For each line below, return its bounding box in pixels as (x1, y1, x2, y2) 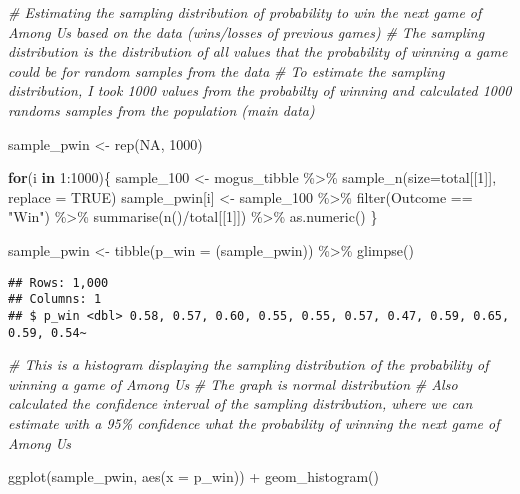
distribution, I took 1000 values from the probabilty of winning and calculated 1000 (8, 80, 512, 101)
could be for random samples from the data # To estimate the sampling (8, 60, 445, 81)
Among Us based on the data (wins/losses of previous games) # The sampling (8, 21, 485, 42)
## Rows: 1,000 (8, 275, 109, 290)
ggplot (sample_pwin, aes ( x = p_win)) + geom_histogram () (8, 466, 379, 487)
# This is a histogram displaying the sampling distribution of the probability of (8, 354, 489, 375)
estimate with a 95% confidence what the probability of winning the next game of (8, 412, 500, 433)
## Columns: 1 (8, 292, 102, 307)
